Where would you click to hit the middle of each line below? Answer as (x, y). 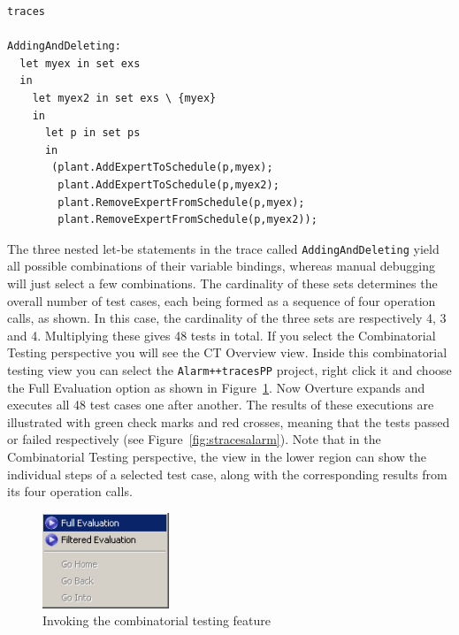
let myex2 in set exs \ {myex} (124, 98)
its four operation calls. (70, 491)
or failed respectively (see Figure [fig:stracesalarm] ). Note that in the (194, 439)
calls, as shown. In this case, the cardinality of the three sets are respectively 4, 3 (227, 318)
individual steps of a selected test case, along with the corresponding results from (227, 474)
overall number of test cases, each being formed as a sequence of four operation (222, 300)
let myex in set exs (80, 63)
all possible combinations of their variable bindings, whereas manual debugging (221, 266)
